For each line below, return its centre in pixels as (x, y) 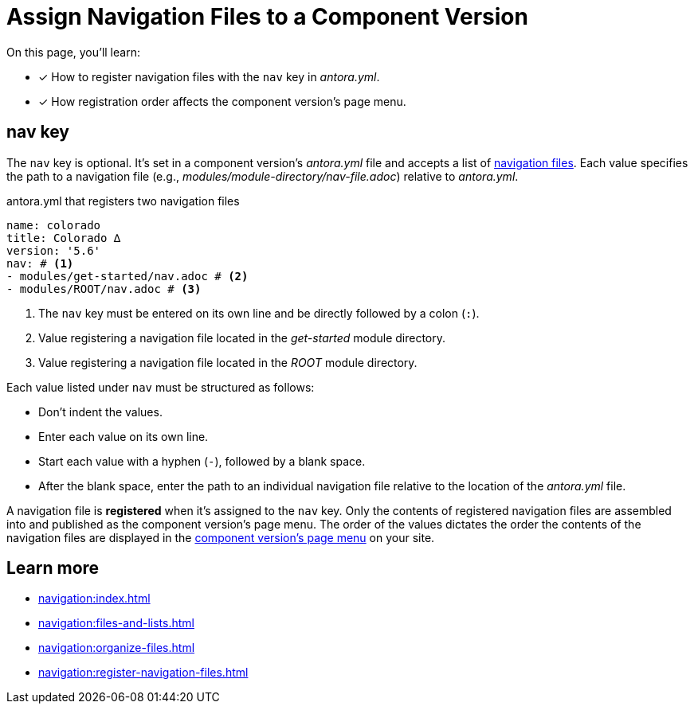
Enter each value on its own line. (124, 436)
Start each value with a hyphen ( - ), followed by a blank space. (202, 461)
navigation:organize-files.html (117, 648)
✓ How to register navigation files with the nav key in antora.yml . (209, 76)
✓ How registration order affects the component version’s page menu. (222, 101)
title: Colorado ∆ (64, 238)
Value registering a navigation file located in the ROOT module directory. (228, 362)
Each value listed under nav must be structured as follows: (161, 387)
